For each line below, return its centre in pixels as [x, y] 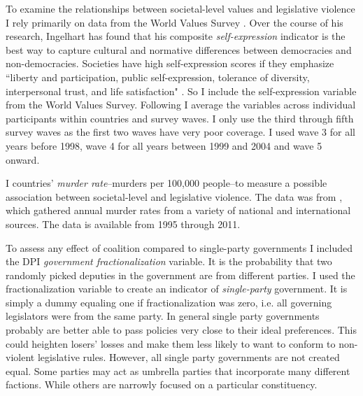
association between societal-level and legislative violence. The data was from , [174, 196]
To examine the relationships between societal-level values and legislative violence [180, 8]
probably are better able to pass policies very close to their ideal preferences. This [181, 330]
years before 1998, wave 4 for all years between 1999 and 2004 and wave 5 [164, 145]
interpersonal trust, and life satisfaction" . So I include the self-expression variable [181, 91]
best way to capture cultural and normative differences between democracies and [179, 49]
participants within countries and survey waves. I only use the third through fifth [180, 118]
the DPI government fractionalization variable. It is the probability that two [169, 261]
